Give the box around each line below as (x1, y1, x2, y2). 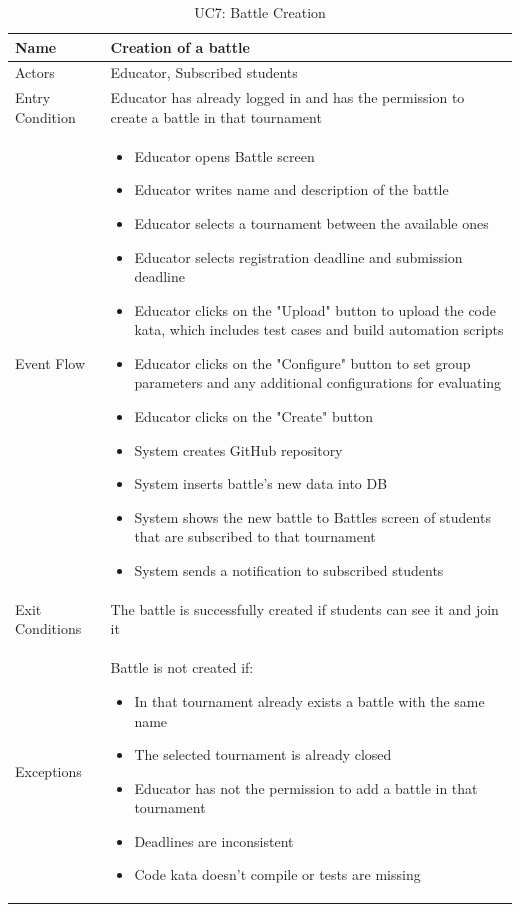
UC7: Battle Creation (194, 2, 326, 22)
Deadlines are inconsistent (134, 830, 294, 851)
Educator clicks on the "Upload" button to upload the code (134, 299, 496, 320)
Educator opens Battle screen (134, 145, 315, 166)
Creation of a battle (110, 36, 250, 57)
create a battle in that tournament (110, 106, 322, 127)
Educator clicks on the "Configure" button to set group (134, 352, 471, 373)
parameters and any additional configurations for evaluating (134, 372, 502, 393)
